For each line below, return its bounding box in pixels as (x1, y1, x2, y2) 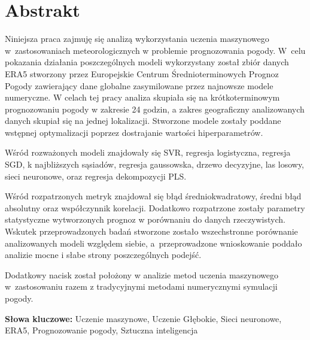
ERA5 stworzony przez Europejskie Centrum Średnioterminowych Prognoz (5, 67, 279, 80)
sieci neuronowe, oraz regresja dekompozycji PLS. (5, 169, 187, 182)
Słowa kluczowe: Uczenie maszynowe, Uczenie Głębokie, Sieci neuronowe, (5, 312, 282, 324)
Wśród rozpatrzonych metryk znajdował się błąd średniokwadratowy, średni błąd (5, 190, 302, 202)
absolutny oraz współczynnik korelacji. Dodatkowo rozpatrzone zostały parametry (5, 201, 305, 214)
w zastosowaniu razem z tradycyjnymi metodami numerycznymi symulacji (5, 280, 278, 293)
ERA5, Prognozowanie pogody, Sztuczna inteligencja (5, 324, 198, 336)
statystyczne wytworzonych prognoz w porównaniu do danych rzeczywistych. (5, 213, 285, 226)
